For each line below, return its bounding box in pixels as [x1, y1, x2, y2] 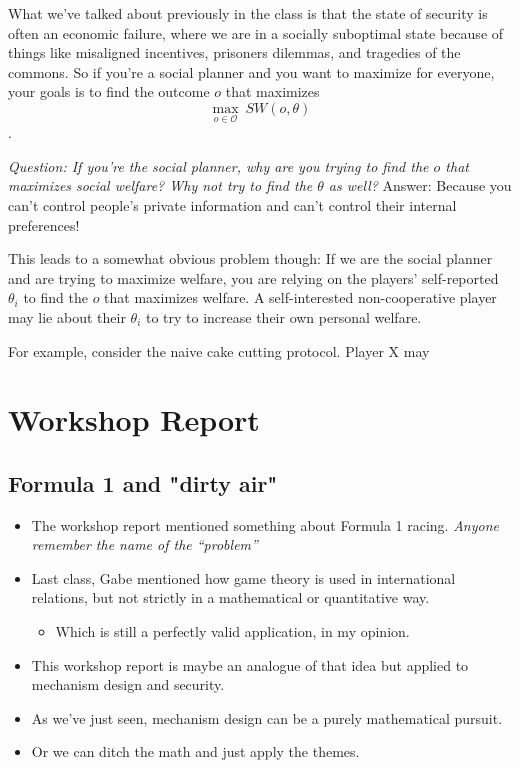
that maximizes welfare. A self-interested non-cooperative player [104, 287, 497, 308]
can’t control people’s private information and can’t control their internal [8, 194, 457, 215]
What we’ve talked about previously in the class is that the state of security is [8, 3, 488, 23]
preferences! [8, 214, 80, 235]
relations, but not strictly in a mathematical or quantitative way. [31, 587, 430, 608]
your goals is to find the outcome [8, 81, 210, 102]
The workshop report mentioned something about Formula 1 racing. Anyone [31, 514, 499, 535]
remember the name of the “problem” [31, 534, 258, 555]
